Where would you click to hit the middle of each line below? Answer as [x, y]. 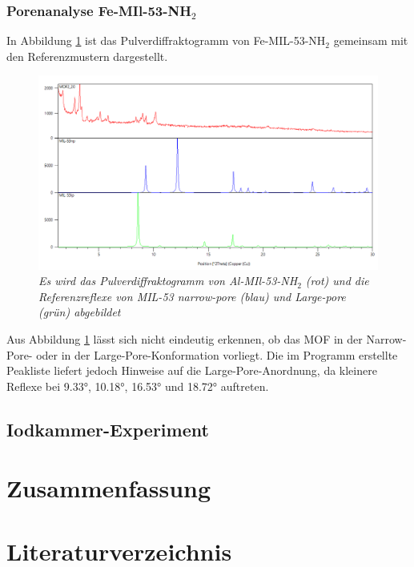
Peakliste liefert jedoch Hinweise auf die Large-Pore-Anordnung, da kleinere [192, 370]
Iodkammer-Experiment [108, 429]
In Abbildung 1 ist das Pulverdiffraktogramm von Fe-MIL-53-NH [166, 40]
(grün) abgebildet [80, 312]
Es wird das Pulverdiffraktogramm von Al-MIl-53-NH [168, 281]
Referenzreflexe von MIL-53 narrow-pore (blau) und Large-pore [192, 296]
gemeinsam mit [371, 40]
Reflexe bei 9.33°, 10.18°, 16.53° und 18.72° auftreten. [138, 386]
